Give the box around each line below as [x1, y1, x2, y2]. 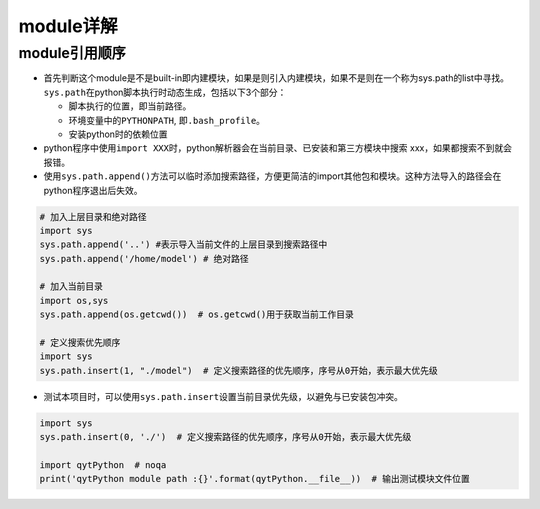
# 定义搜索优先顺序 [39, 337, 121, 349]
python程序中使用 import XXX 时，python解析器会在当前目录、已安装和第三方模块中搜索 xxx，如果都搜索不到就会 [43, 142, 512, 154]
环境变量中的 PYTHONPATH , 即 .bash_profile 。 [68, 114, 265, 126]
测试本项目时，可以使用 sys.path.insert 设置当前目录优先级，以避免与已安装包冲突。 [43, 390, 404, 402]
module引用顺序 [18, 44, 127, 62]
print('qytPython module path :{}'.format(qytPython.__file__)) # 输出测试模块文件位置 [39, 473, 470, 485]
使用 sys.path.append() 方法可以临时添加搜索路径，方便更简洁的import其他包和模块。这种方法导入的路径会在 [43, 170, 502, 182]
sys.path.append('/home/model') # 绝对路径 [39, 253, 249, 264]
